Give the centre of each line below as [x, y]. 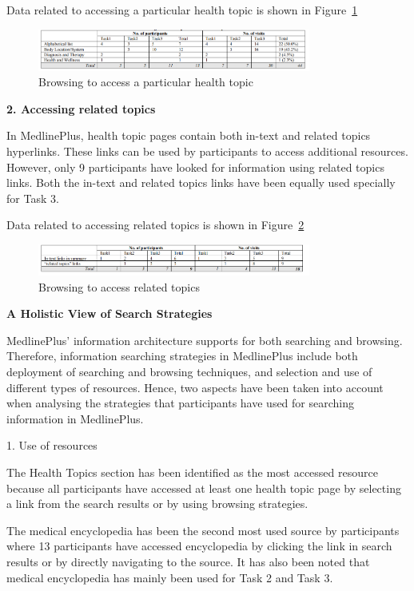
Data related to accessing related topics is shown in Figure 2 [155, 225]
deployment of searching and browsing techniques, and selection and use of [189, 372]
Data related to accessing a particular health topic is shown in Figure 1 [182, 10]
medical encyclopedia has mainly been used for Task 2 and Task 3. [170, 577]
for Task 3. [33, 198]
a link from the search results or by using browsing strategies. [157, 504]
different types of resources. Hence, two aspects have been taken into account [195, 387]
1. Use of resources [52, 445]
